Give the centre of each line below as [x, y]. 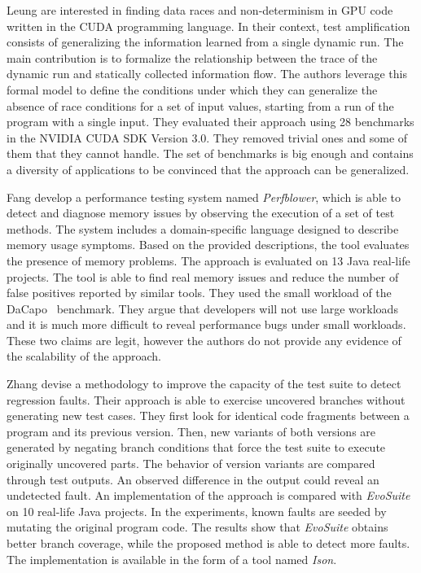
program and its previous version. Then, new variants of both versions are [191, 431]
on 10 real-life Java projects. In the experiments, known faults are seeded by [197, 511]
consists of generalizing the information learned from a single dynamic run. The [205, 42]
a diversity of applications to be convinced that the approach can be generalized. [208, 169]
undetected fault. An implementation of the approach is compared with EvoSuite [208, 495]
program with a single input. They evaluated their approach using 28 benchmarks [210, 122]
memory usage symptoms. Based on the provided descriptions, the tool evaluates [208, 245]
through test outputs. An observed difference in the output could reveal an [193, 479]
